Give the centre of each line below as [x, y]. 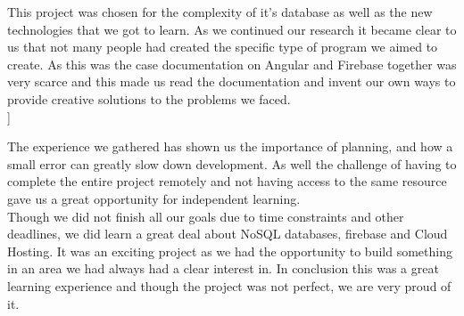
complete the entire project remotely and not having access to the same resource [227, 181]
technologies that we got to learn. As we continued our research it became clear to [232, 29]
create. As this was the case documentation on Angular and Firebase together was [232, 64]
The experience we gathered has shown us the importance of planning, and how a [230, 146]
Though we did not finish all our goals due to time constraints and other [206, 216]
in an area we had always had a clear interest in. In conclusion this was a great [223, 268]
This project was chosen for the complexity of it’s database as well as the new [220, 12]
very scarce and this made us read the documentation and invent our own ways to [232, 81]
